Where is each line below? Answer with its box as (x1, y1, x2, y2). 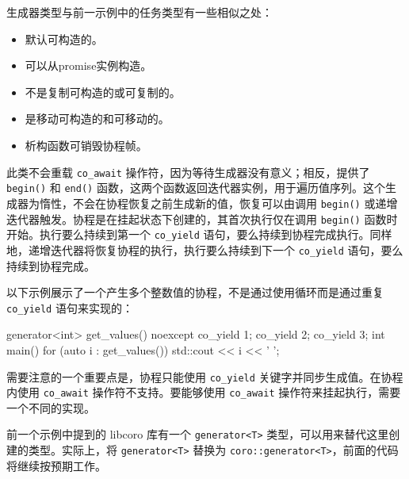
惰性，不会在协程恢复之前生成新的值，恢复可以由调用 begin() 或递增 (39, 194, 398, 211)
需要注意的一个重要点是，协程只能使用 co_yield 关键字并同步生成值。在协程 (6, 368, 403, 385)
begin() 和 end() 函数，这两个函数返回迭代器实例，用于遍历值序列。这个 (6, 179, 385, 196)
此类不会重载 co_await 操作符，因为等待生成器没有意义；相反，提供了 (6, 163, 370, 180)
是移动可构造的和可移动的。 (25, 110, 170, 127)
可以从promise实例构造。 (25, 57, 152, 74)
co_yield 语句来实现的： (6, 299, 133, 316)
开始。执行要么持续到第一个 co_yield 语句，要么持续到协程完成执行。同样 (6, 226, 392, 243)
